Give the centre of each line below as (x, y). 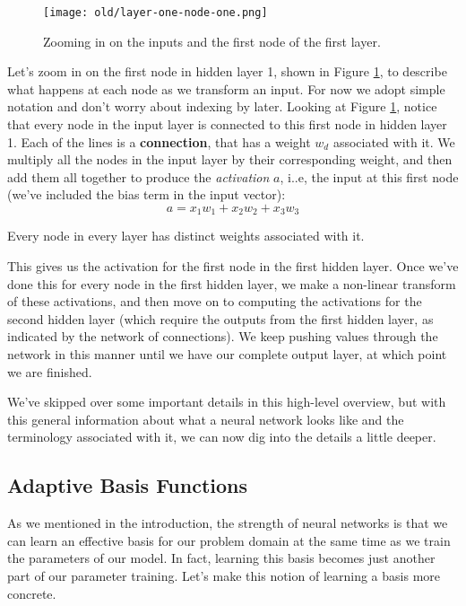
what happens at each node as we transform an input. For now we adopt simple (226, 88)
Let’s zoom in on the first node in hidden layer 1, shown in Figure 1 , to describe (227, 71)
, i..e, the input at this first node (369, 176)
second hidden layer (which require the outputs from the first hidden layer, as (220, 318)
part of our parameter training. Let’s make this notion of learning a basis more (224, 575)
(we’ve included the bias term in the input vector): (147, 194)
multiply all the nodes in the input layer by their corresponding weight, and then (230, 159)
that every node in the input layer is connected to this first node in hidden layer (227, 124)
